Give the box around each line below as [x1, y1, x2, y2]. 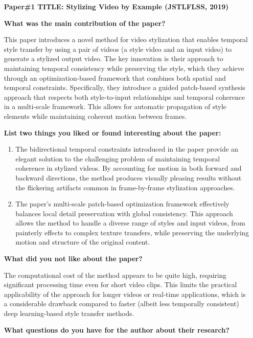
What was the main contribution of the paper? [4, 18, 165, 28]
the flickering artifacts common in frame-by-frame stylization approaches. [15, 182, 235, 192]
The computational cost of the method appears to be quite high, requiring [4, 270, 227, 280]
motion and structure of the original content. [15, 237, 150, 247]
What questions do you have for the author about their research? [4, 324, 230, 335]
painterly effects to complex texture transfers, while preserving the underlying [15, 227, 249, 237]
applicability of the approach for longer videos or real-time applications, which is [4, 289, 246, 299]
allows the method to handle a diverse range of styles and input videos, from [15, 218, 245, 228]
